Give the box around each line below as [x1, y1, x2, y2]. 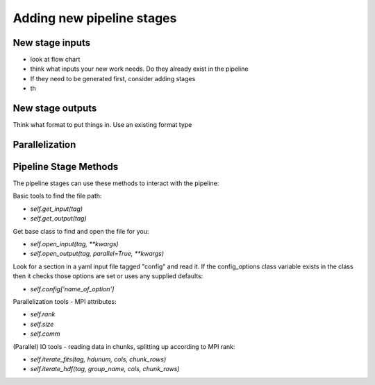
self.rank [30, 310, 56, 318]
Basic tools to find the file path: [12, 191, 102, 200]
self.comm [30, 330, 60, 338]
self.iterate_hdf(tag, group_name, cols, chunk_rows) [30, 365, 180, 373]
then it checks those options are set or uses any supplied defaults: [12, 272, 203, 280]
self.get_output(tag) [30, 214, 87, 223]
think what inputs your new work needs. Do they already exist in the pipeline [30, 65, 249, 73]
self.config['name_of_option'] [30, 284, 115, 293]
